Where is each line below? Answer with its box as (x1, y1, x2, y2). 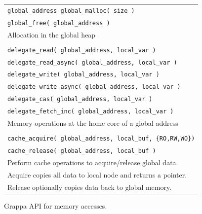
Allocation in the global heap (7, 29, 96, 39)
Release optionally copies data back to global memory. (7, 181, 172, 192)
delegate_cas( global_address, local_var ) (7, 96, 153, 103)
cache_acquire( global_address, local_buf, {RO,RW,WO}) (7, 135, 195, 143)
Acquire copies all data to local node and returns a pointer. (7, 169, 187, 179)
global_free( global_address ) (7, 19, 110, 27)
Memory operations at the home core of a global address (7, 118, 178, 128)
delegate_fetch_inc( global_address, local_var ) (7, 108, 174, 115)
